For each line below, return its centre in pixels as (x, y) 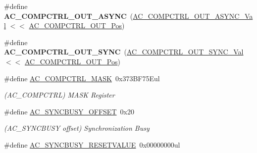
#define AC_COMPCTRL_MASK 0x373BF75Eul (82, 78)
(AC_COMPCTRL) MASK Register (59, 95)
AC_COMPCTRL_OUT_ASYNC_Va (193, 16)
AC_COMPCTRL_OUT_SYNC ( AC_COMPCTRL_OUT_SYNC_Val (124, 52)
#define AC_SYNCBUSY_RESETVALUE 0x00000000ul (92, 144)
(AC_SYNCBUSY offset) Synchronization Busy (77, 128)
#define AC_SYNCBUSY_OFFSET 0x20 (69, 111)
